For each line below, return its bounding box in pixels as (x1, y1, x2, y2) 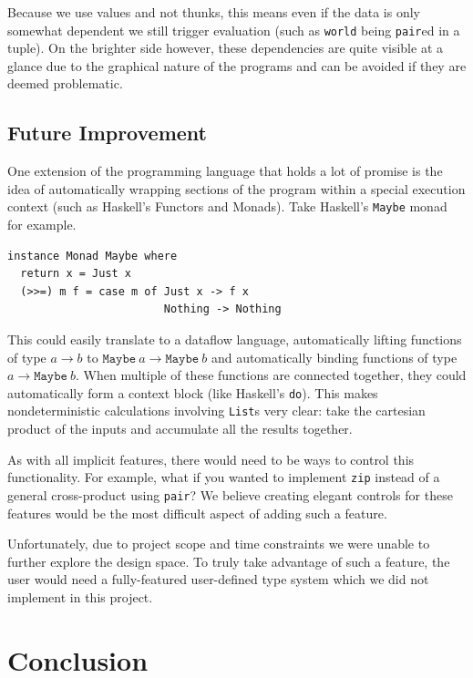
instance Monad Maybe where (7, 249, 178, 262)
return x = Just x (20, 267, 132, 281)
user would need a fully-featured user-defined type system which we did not (7, 570, 429, 589)
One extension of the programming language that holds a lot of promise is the (7, 161, 443, 180)
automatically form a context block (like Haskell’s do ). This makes (7, 383, 378, 402)
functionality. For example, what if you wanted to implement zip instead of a (7, 467, 440, 487)
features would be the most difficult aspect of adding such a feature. (7, 503, 387, 522)
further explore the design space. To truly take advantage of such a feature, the (7, 551, 450, 570)
